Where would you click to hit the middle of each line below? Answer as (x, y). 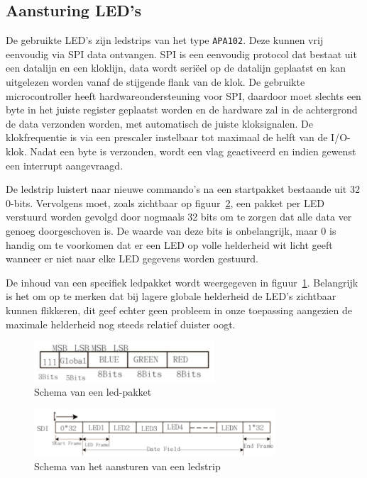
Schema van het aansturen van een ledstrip (127, 466)
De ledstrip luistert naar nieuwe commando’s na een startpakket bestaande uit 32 (183, 189)
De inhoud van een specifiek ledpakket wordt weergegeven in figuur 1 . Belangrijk (182, 282)
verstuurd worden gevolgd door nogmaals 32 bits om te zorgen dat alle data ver (179, 217)
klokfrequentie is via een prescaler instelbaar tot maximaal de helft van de (167, 137)
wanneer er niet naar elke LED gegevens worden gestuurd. (132, 259)
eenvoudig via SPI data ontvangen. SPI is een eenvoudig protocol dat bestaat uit (181, 54)
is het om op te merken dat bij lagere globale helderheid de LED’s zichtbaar (171, 296)
